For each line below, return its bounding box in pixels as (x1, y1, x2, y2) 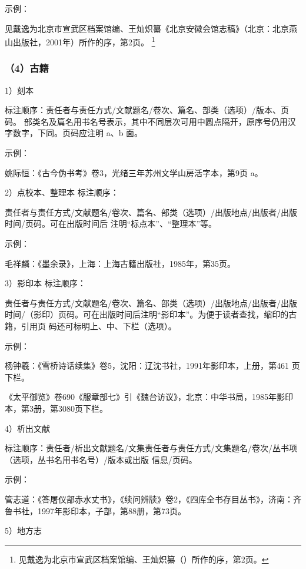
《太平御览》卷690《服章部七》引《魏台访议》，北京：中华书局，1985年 (5, 391, 277, 403)
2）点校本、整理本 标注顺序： (5, 186, 119, 199)
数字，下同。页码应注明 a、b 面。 (12, 127, 143, 139)
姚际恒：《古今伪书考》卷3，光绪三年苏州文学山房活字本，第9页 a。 (5, 166, 263, 178)
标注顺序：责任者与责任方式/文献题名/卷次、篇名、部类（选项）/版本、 (5, 104, 281, 116)
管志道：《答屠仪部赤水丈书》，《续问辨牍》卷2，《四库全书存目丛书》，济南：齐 (5, 492, 301, 505)
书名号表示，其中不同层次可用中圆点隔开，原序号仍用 (81, 115, 288, 127)
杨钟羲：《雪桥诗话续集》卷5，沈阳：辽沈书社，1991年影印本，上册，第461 (5, 359, 289, 372)
